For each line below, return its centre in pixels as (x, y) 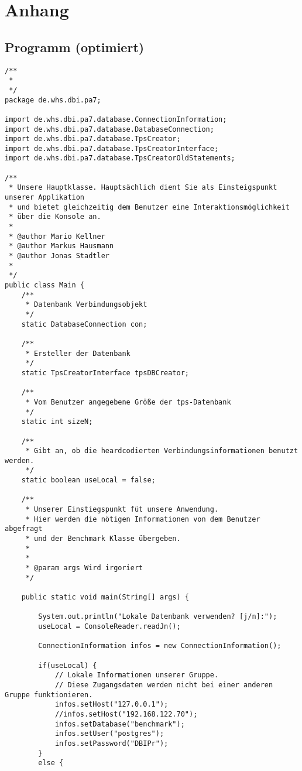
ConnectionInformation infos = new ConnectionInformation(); (160, 646)
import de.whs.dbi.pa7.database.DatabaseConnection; (109, 129)
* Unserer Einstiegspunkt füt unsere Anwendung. (122, 510)
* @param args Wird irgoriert (84, 568)
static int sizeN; (57, 422)
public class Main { (45, 285)
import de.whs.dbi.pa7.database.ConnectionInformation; (116, 119)
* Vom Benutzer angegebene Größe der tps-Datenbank (128, 402)
